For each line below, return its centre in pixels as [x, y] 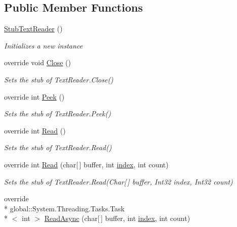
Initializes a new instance [43, 45]
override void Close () [37, 62]
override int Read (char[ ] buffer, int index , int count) [86, 164]
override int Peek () [34, 96]
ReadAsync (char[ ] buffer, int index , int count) [117, 218]
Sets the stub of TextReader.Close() [59, 79]
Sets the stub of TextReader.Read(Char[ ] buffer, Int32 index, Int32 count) [118, 181]
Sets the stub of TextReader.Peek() [58, 113]
